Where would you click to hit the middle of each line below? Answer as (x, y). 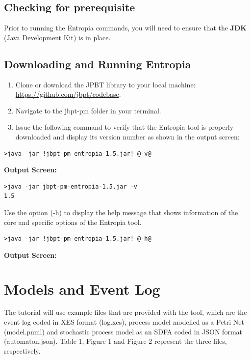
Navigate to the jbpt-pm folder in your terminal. (88, 110)
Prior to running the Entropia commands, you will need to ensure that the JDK (125, 28)
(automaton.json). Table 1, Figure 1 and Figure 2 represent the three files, (115, 341)
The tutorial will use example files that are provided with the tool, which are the (125, 312)
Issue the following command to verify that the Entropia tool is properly (125, 127)
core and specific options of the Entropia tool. (73, 222)
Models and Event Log (82, 289)
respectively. (22, 350)
